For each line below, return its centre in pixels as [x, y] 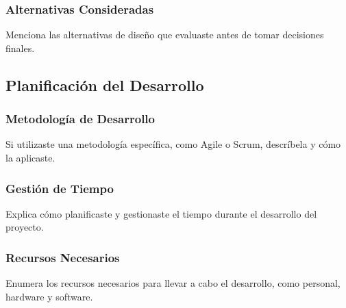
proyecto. [25, 227]
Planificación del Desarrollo [105, 85]
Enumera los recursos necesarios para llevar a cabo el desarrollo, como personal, [173, 283]
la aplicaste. [30, 157]
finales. [20, 48]
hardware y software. [49, 296]
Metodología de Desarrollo [80, 119]
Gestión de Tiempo [60, 188]
